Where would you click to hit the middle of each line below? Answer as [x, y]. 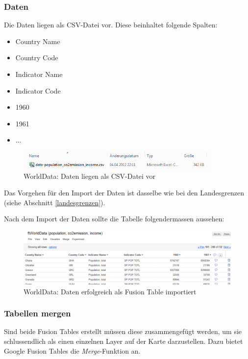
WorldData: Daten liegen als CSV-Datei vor [90, 176]
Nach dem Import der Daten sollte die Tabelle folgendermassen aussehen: [114, 219]
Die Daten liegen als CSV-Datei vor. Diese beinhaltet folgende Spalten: [111, 25]
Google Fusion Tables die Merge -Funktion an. [72, 350]
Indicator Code [38, 90]
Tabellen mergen [37, 313]
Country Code [37, 58]
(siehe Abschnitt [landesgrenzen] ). [55, 202]
